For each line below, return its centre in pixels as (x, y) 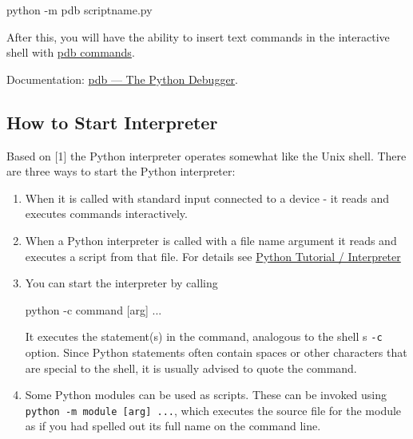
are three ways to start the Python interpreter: (121, 171)
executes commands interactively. (106, 214)
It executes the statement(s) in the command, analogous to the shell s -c (204, 336)
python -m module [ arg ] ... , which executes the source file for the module (213, 410)
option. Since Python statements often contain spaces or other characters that (216, 352)
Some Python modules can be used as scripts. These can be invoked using (206, 395)
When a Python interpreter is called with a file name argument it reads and (211, 240)
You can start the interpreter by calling (121, 283)
